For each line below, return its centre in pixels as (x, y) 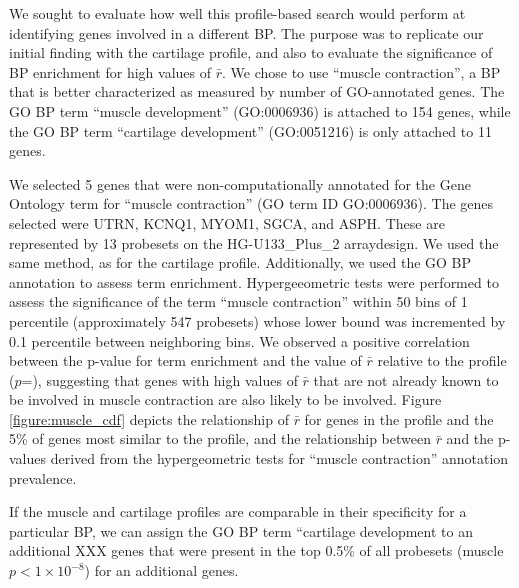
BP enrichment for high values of (110, 71)
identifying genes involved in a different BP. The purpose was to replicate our (246, 32)
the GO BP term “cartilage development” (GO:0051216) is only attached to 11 (250, 130)
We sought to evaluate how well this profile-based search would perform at (237, 13)
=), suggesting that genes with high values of (159, 379)
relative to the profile (442, 360)
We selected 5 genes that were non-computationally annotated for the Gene (240, 183)
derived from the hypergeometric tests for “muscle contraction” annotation (279, 458)
